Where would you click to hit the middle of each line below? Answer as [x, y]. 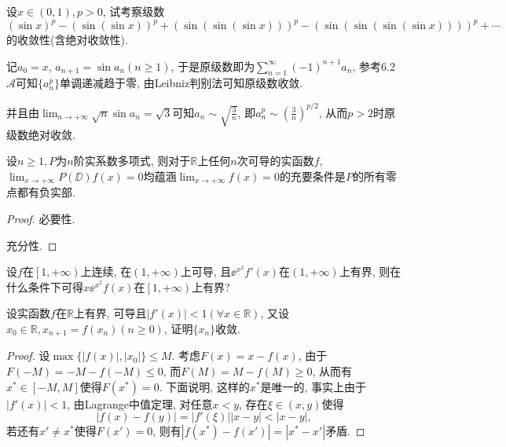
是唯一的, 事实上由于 [313, 386]
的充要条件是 [312, 176]
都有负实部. [46, 192]
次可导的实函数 [275, 161]
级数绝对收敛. [41, 134]
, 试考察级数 [134, 11]
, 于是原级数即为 [213, 66]
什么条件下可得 [45, 286]
